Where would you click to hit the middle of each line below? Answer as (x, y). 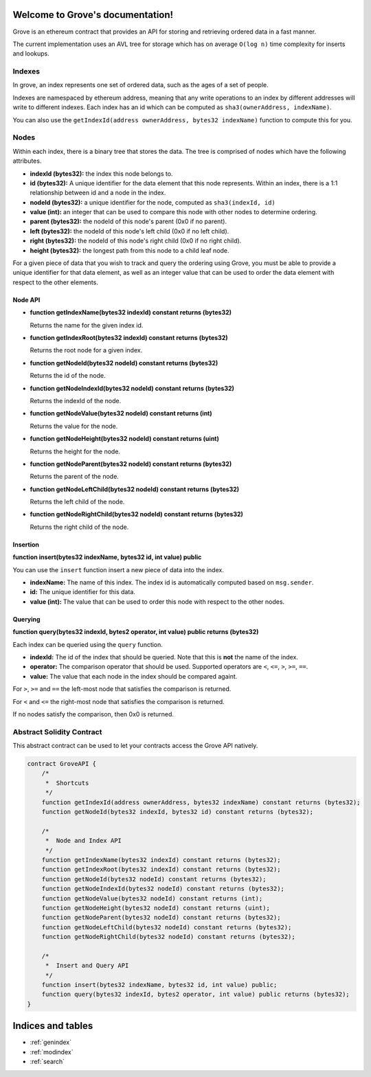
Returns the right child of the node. (79, 527)
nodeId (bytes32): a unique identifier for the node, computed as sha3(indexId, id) (153, 202)
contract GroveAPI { (61, 764)
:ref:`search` (47, 1062)
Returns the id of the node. (68, 376)
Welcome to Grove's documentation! (93, 15)
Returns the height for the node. (75, 451)
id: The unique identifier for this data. (82, 592)
